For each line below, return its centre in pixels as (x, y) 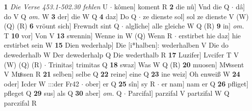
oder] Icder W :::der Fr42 (42, 83)
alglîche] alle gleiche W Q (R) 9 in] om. (185, 26)
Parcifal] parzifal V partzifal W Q (179, 93)
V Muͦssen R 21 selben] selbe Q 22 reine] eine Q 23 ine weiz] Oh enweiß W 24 (122, 74)
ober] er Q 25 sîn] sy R (120, 83)
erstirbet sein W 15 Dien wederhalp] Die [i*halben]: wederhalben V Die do (116, 45)
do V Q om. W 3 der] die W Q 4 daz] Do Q (70, 16)
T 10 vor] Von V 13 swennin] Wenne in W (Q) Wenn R (88, 35)
